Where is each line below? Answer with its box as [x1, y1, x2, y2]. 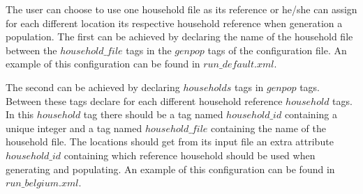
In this [6, 107, 34, 122]
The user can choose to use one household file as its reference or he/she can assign [6, 2, 357, 16]
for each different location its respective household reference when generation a [6, 15, 343, 30]
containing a [284, 107, 337, 122]
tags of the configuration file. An [207, 42, 347, 57]
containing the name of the [211, 120, 326, 135]
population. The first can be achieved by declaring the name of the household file [6, 29, 353, 44]
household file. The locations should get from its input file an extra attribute [6, 134, 334, 149]
